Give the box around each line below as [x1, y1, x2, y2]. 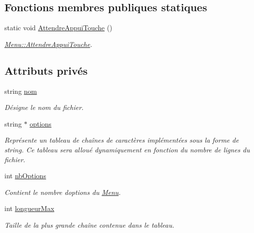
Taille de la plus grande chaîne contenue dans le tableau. [4, 219, 175, 230]
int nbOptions [4, 170, 46, 181]
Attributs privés [4, 63, 88, 78]
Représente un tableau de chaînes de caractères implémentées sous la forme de [4, 135, 239, 145]
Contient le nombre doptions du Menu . [4, 187, 121, 197]
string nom [4, 85, 37, 96]
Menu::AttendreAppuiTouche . [4, 39, 93, 49]
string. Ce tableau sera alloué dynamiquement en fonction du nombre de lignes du [4, 144, 250, 154]
